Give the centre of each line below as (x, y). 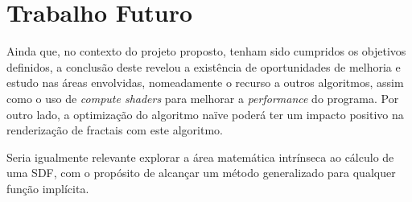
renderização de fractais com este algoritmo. (115, 130)
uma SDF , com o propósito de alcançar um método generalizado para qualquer (201, 173)
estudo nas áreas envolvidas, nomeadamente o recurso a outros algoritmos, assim (205, 82)
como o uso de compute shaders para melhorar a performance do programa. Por (203, 98)
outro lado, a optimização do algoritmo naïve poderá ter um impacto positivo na (205, 114)
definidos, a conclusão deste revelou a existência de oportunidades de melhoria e (204, 66)
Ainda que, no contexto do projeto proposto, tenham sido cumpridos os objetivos (206, 51)
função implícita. (48, 188)
